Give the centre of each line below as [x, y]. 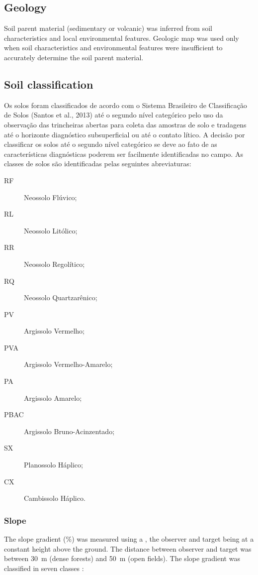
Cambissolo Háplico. [55, 498]
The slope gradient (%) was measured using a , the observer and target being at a [129, 539]
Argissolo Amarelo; [53, 398]
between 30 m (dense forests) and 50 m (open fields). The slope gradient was [122, 558]
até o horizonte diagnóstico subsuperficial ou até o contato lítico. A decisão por [125, 134]
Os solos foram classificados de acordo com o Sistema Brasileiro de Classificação [126, 105]
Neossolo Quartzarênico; [61, 297]
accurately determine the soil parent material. [74, 57]
